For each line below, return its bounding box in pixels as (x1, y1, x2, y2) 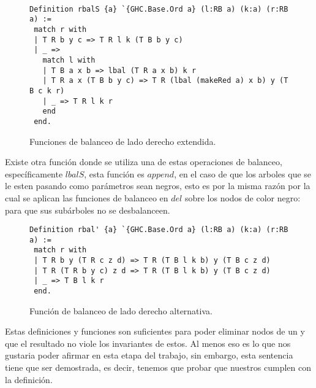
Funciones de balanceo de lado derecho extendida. (29, 134, 216, 147)
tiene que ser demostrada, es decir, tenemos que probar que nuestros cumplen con (5, 361, 311, 374)
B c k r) (29, 86, 65, 95)
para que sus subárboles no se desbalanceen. (5, 203, 170, 216)
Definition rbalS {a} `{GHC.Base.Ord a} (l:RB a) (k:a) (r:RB (29, 4, 288, 14)
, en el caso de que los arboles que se (174, 167, 312, 180)
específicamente (5, 167, 63, 180)
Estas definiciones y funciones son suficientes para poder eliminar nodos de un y (5, 325, 305, 338)
